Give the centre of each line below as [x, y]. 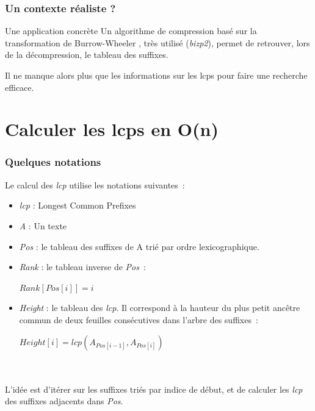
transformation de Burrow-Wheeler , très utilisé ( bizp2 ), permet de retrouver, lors [157, 42]
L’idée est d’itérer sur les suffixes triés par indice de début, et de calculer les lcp [154, 389]
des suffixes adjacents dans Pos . [64, 401]
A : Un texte [43, 225]
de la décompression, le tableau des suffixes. [87, 55]
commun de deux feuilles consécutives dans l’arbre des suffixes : [139, 319]
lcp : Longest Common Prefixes [78, 205]
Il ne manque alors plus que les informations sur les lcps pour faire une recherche [156, 75]
